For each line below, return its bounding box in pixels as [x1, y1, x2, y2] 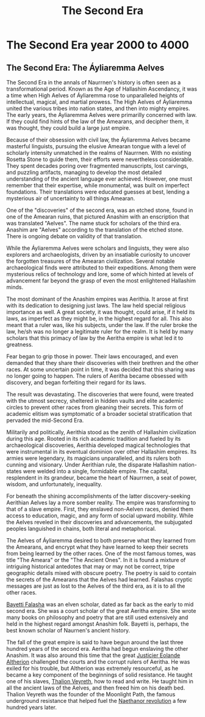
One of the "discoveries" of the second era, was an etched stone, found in [6, 206, 193, 214]
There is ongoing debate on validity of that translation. [6, 233, 143, 239]
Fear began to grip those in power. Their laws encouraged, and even [6, 353, 179, 360]
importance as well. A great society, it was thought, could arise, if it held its [6, 309, 195, 315]
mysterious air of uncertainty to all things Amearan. [6, 195, 135, 202]
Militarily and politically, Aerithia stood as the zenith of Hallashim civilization [6, 429, 196, 435]
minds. [6, 283, 23, 291]
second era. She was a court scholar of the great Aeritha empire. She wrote [6, 607, 196, 614]
